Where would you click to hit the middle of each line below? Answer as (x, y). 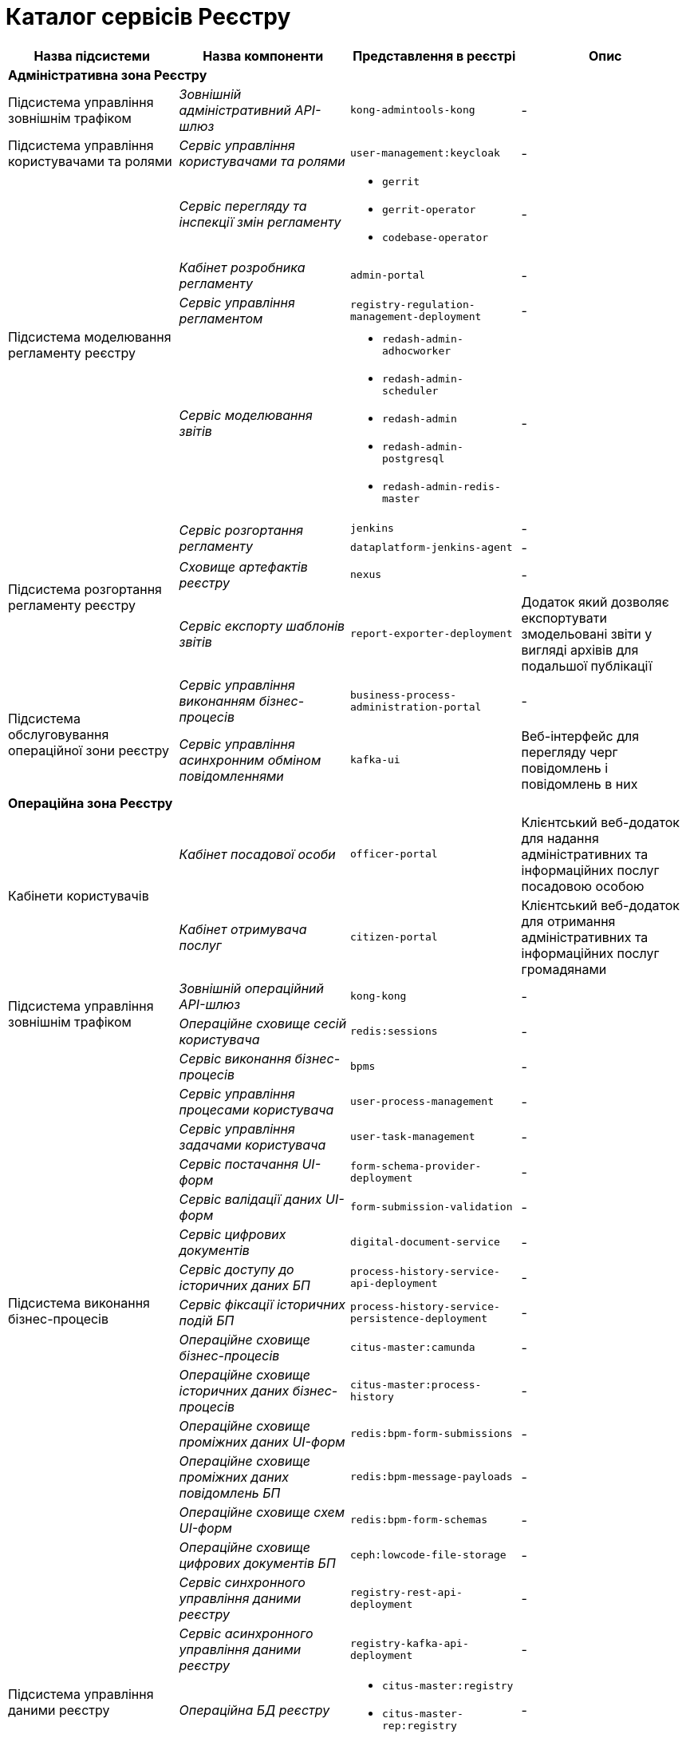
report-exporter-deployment (432, 634)
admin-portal (388, 275)
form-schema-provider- (416, 1166)
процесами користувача (256, 1109)
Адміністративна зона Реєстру (108, 75)
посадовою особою (583, 886)
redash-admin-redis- (442, 486)
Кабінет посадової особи (257, 854)
